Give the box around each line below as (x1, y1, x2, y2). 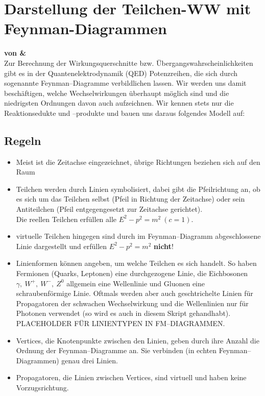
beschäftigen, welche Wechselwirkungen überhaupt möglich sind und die (4, 87, 229, 98)
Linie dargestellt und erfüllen (16, 240, 107, 251)
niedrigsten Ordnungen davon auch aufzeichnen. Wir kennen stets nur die (4, 97, 234, 108)
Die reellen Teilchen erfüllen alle (16, 213, 117, 224)
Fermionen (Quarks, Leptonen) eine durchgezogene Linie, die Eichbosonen (16, 268, 248, 279)
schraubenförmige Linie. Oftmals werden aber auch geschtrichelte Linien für (16, 288, 253, 299)
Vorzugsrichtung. (16, 382, 69, 392)
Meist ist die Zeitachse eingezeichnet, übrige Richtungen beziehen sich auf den (16, 156, 260, 167)
